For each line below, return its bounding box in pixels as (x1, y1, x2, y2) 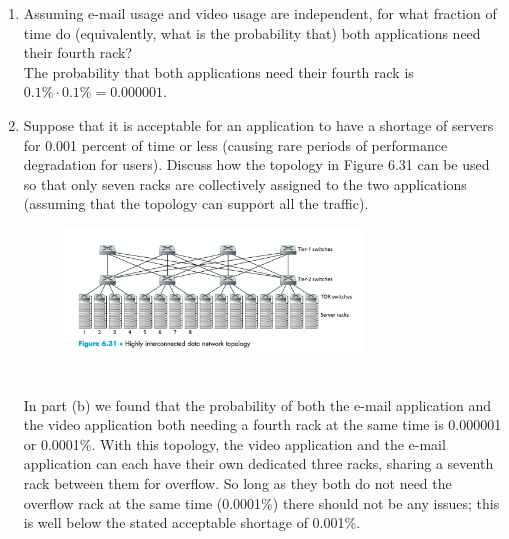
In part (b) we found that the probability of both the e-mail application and (23, 394, 492, 415)
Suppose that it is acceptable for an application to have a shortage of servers (23, 114, 494, 135)
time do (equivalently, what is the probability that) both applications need (23, 22, 481, 43)
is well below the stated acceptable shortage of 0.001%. (23, 512, 361, 533)
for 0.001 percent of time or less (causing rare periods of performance (23, 134, 448, 155)
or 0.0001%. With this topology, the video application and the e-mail (23, 433, 446, 454)
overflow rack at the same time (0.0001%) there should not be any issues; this (23, 492, 500, 513)
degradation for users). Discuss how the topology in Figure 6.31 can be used (23, 154, 490, 175)
